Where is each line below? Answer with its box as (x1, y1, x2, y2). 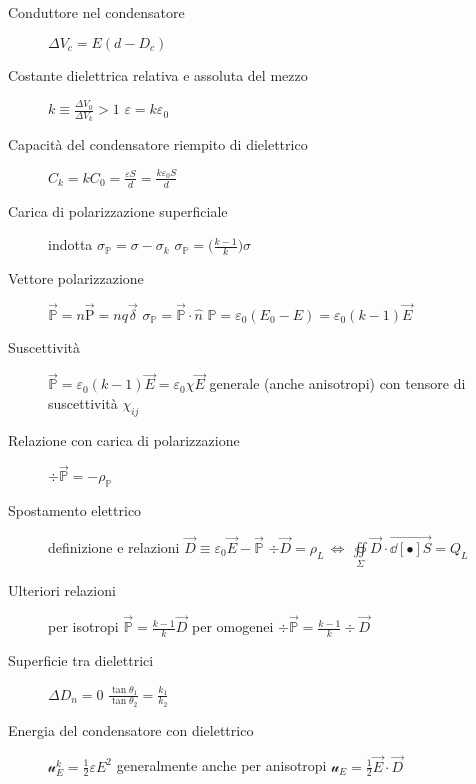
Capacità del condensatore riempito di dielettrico (8, 134, 308, 155)
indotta (48, 234, 93, 255)
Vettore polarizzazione (8, 267, 144, 288)
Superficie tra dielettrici (8, 649, 154, 670)
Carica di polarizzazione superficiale (8, 200, 228, 221)
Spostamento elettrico (8, 500, 142, 521)
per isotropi (48, 616, 119, 637)
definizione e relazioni (48, 537, 180, 558)
